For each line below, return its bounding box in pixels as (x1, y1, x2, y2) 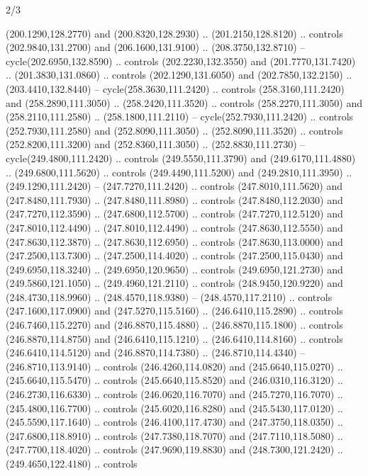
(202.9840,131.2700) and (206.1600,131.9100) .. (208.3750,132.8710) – (6, 40, 306, 55)
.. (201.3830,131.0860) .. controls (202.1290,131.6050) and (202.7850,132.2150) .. (6, 67, 352, 82)
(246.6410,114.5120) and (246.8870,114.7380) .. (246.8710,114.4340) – (6, 345, 306, 360)
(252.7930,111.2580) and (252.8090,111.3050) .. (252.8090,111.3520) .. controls (6, 123, 343, 137)
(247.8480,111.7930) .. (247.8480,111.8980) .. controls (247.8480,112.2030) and (6, 192, 343, 207)
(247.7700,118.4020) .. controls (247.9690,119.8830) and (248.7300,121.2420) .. (6, 442, 343, 457)
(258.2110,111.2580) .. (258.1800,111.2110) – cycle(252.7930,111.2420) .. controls (6, 109, 354, 124)
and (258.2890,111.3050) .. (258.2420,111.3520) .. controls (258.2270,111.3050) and (6, 95, 362, 110)
